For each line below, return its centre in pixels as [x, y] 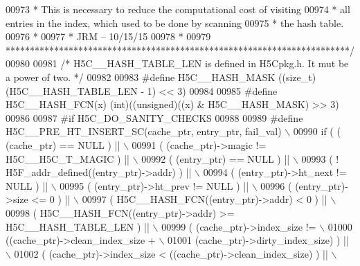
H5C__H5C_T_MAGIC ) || [67, 158]
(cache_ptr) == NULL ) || [63, 144]
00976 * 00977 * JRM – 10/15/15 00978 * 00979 [108, 36]
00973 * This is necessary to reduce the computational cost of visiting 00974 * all [178, 9]
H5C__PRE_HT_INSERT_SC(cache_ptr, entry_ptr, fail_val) [144, 131]
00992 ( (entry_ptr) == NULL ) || [216, 158]
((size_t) [297, 77]
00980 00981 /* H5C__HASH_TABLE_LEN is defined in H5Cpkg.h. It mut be [177, 63]
